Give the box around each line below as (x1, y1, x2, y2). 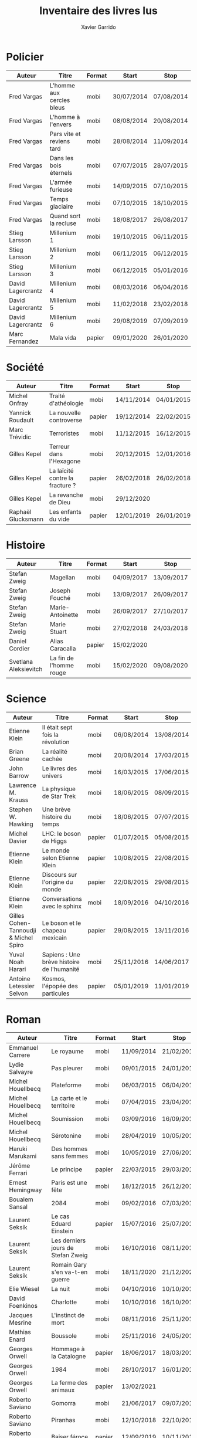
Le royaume (51, 1047, 84, 1056)
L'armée (49, 178, 72, 186)
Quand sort (49, 212, 81, 220)
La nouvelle (49, 409, 81, 417)
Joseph (49, 586, 71, 595)
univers (42, 771, 63, 779)
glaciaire (49, 202, 73, 211)
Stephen (9, 805, 32, 813)
